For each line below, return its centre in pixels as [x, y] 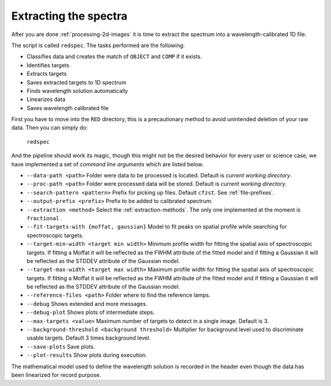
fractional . [44, 218]
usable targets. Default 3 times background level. [89, 338]
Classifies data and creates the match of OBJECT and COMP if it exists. [114, 57]
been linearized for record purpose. [56, 375]
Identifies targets [48, 65]
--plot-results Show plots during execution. [87, 355]
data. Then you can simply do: [50, 128]
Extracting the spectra [70, 16]
